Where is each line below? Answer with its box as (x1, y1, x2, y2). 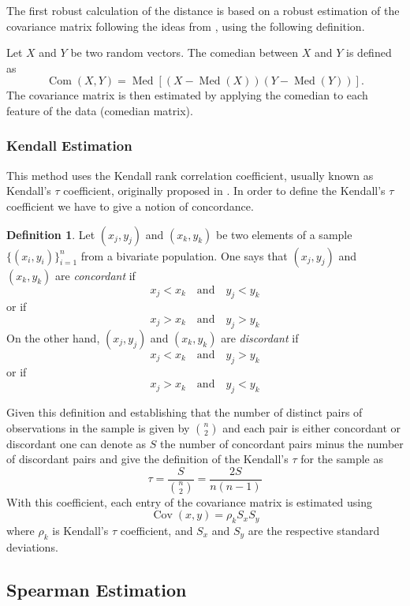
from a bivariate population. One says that (80, 247, 288, 264)
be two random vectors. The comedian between (70, 44, 299, 61)
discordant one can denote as (6, 435, 147, 451)
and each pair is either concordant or (222, 419, 401, 436)
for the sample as (300, 451, 383, 467)
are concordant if (55, 267, 136, 283)
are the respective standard (248, 522, 380, 539)
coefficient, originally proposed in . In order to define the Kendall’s (63, 182, 386, 199)
